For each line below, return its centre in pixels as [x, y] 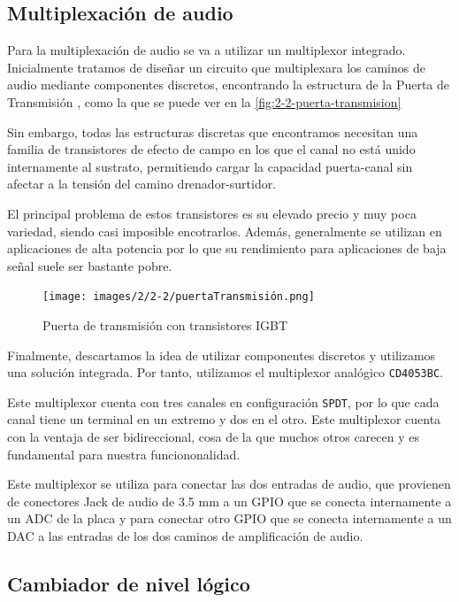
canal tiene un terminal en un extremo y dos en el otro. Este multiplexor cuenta [224, 419]
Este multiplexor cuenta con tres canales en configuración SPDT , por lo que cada [223, 401]
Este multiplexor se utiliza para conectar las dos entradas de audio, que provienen [229, 484]
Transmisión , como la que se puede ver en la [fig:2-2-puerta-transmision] [204, 101]
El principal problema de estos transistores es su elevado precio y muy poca [212, 213]
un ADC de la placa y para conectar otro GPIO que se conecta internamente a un [229, 518]
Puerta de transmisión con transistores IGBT [165, 324]
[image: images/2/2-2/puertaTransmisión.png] [179, 297]
